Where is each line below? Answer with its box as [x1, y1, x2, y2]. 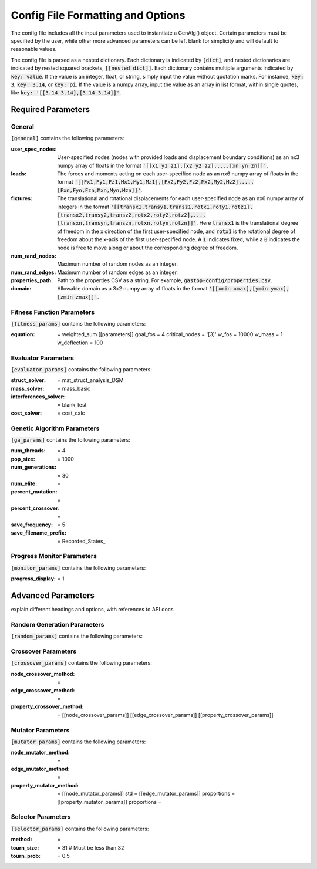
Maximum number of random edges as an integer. [57, 269, 178, 276]
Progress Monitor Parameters [11, 552, 97, 560]
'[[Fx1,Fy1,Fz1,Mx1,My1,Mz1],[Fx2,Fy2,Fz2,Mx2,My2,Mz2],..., [74, 179, 255, 185]
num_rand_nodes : [11, 252, 56, 259]
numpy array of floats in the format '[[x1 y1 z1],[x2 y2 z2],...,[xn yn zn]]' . [57, 162, 268, 169]
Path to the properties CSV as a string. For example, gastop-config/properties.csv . [57, 277, 272, 284]
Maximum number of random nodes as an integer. [57, 261, 178, 268]
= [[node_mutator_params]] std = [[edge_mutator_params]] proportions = [57, 790, 235, 797]
